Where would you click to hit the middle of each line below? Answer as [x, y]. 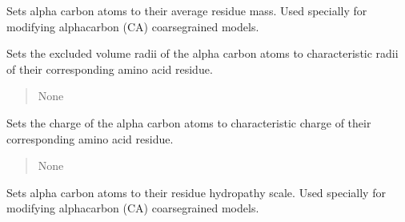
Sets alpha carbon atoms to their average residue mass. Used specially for [187, 10]
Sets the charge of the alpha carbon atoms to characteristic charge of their [189, 122]
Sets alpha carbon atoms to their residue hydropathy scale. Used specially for [196, 192]
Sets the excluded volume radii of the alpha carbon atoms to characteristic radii [202, 53]
